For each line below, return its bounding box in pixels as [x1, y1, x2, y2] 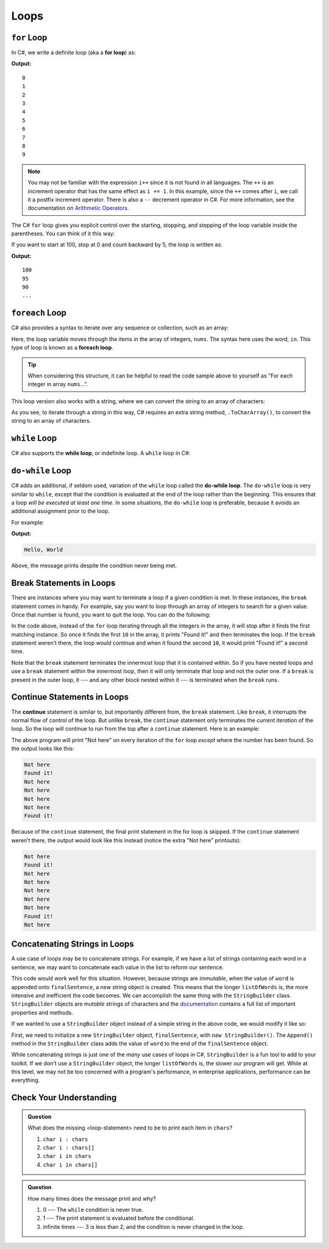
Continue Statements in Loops [11, 692, 129, 703]
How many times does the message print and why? [27, 1195, 157, 1202]
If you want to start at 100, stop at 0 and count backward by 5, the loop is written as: [11, 241, 222, 248]
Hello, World [24, 546, 63, 553]
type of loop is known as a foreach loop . [11, 344, 114, 351]
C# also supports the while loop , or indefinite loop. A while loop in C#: [11, 449, 191, 457]
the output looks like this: [11, 745, 74, 753]
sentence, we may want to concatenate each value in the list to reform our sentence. [11, 964, 224, 971]
